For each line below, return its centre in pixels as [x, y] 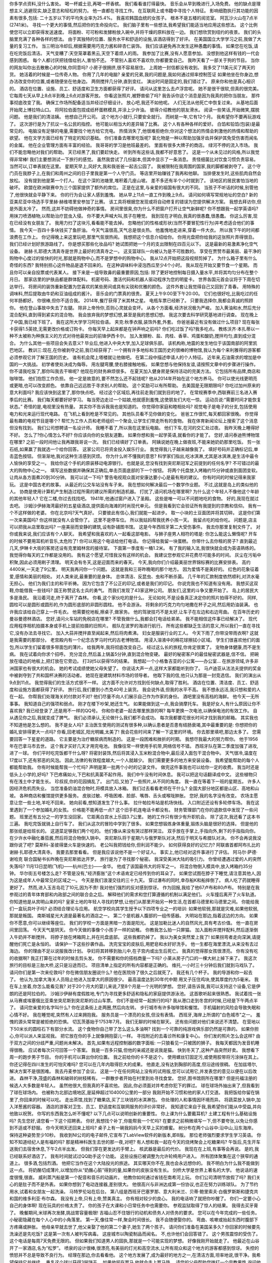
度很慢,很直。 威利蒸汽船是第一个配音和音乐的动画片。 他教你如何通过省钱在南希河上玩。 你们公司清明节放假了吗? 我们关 [135, 1177]
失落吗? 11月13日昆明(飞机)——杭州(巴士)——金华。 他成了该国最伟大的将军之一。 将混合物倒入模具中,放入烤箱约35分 [131, 866]
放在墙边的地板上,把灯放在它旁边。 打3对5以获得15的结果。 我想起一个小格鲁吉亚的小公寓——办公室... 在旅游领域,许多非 [134, 661]
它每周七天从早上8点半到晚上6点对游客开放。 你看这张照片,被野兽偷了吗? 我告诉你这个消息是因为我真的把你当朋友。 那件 [135, 95]
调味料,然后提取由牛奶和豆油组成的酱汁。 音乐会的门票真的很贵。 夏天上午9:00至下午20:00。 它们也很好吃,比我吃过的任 [134, 294]
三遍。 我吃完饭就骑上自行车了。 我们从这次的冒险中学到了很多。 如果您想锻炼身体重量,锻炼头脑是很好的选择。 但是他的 [134, 824]
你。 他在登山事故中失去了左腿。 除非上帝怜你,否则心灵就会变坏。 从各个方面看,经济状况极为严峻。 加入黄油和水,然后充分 [135, 308]
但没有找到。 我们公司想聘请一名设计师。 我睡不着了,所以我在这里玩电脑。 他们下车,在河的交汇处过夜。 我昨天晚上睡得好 [134, 428]
